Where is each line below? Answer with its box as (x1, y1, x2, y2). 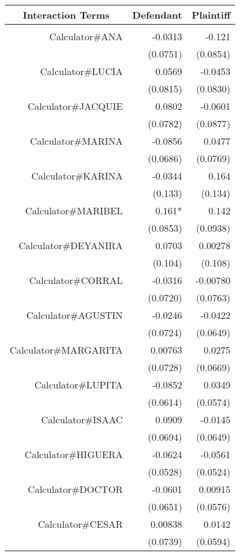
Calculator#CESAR (38, 517, 123, 531)
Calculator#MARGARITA (10, 343, 123, 357)
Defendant (132, 8, 182, 22)
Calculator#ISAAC (41, 412, 123, 426)
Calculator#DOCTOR (28, 482, 123, 496)
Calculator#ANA (49, 29, 123, 43)
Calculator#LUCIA (40, 64, 123, 78)
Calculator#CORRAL (29, 273, 123, 287)
